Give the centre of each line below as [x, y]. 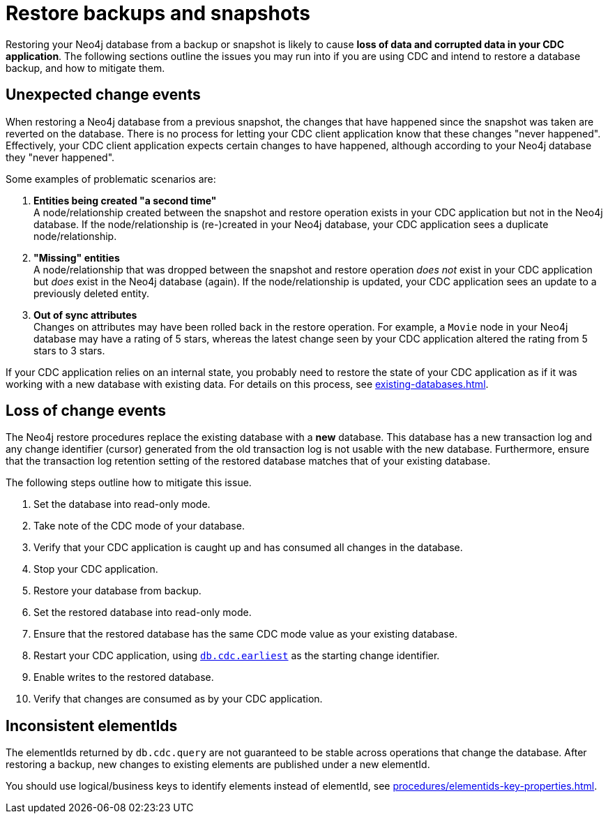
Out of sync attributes [85, 315]
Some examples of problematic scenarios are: [111, 179]
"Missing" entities [77, 257]
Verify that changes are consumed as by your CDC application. [178, 699]
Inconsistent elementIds [92, 726]
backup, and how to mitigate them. [85, 68]
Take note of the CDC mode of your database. [139, 526]
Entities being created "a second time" [125, 200]
